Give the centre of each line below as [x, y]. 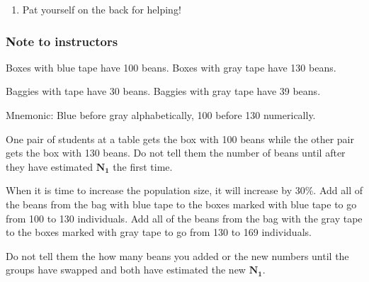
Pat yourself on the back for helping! [102, 9]
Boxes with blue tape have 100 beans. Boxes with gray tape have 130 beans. [171, 67]
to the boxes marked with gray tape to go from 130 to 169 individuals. [159, 232]
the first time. [143, 166]
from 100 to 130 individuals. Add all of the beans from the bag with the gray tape [184, 218]
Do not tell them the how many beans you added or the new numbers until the [177, 255]
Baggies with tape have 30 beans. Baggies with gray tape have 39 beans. [163, 91]
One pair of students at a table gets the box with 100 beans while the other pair [180, 139]
